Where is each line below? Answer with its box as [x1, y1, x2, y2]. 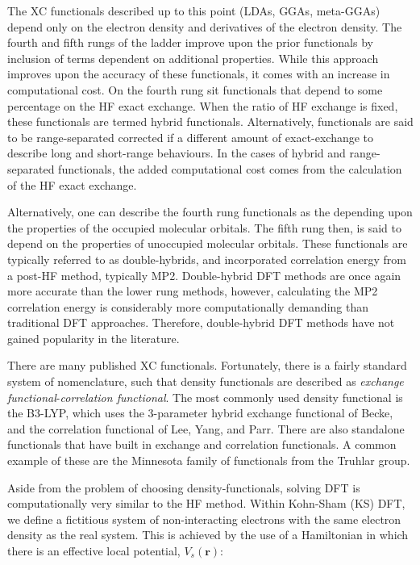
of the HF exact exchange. [7, 176, 137, 193]
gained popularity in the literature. [7, 329, 180, 346]
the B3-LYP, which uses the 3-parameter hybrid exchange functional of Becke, [7, 404, 393, 421]
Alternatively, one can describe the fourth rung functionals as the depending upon [7, 203, 413, 220]
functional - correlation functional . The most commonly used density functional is [7, 388, 403, 405]
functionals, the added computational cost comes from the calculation [58, 160, 402, 177]
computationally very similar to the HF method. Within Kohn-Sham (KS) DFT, [7, 495, 405, 512]
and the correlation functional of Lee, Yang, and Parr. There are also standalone [7, 420, 405, 437]
